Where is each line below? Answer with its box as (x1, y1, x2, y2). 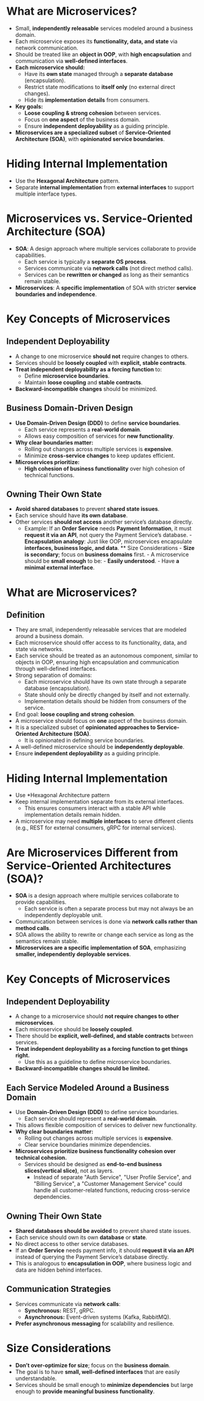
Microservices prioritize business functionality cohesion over (15, 1148, 176, 1155)
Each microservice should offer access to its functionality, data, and (15, 639, 187, 646)
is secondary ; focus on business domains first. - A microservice (24, 551, 189, 559)
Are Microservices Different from (6, 846, 179, 860)
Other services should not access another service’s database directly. (15, 518, 193, 525)
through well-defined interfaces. (15, 665, 97, 673)
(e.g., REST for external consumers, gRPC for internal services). (15, 824, 176, 831)
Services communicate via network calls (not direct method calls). (24, 264, 193, 272)
